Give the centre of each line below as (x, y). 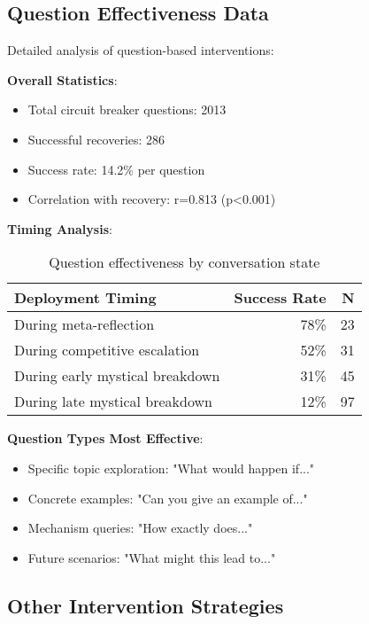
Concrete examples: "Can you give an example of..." (168, 498)
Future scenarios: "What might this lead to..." (152, 557)
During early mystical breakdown (117, 376)
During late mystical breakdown (113, 402)
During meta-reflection (85, 324)
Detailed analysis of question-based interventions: (141, 50)
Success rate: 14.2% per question (116, 169)
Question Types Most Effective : (105, 438)
